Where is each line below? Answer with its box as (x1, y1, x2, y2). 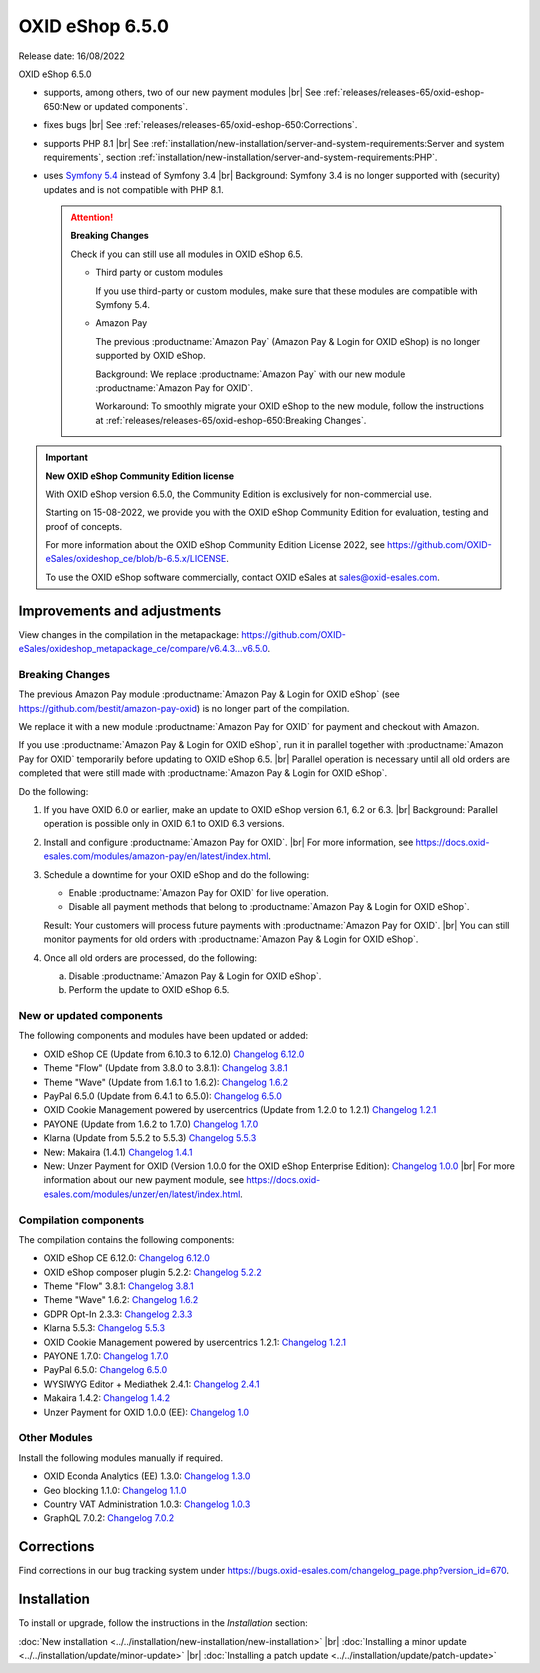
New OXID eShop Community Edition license (45, 470, 235, 482)
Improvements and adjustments (18, 602, 222, 619)
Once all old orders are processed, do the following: (43, 951, 258, 964)
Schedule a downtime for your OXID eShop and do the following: (43, 868, 310, 880)
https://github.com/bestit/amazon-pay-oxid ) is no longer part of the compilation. (18, 702, 350, 714)
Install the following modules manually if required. (18, 1451, 224, 1464)
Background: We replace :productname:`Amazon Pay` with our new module (95, 368, 406, 380)
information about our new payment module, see (43, 1174, 245, 1186)
